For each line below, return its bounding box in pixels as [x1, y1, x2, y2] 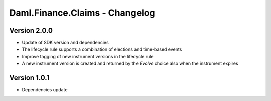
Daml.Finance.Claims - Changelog [9, 7, 155, 18]
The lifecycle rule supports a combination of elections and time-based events [22, 46, 182, 52]
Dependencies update [22, 87, 68, 93]
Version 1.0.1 [9, 74, 50, 82]
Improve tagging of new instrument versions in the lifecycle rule [22, 53, 154, 59]
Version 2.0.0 [9, 26, 53, 35]
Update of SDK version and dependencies [22, 40, 109, 46]
